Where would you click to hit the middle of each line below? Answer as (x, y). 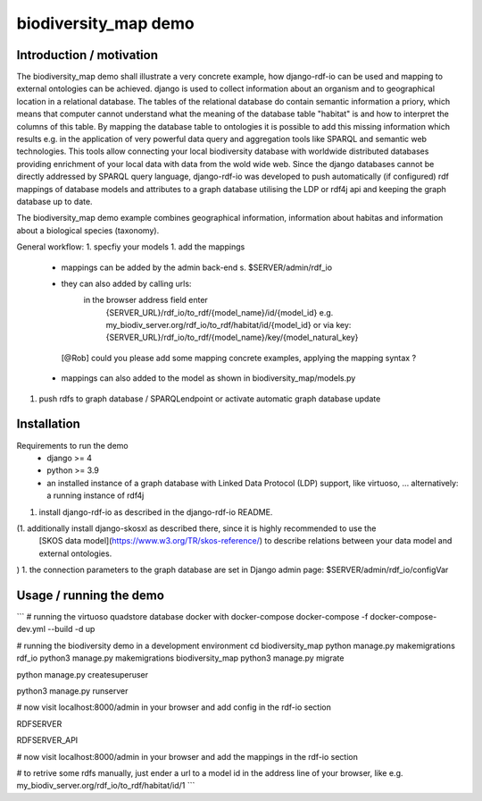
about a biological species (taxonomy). (88, 230)
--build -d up (71, 629)
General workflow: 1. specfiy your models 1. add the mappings (131, 247)
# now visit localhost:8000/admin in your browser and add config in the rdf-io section (174, 707)
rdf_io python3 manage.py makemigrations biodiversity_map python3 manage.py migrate (180, 658)
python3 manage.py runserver (72, 691)
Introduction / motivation (87, 55)
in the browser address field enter (146, 300)
